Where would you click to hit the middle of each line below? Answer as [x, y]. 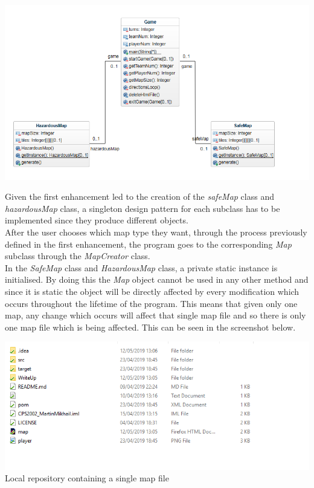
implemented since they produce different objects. [97, 220]
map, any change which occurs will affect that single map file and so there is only [155, 315]
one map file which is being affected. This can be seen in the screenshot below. [150, 327]
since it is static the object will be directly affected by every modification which [152, 291]
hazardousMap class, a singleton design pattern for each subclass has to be [143, 208]
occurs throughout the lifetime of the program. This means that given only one [151, 303]
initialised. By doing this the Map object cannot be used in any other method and [157, 279]
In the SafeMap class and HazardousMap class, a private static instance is [141, 267]
